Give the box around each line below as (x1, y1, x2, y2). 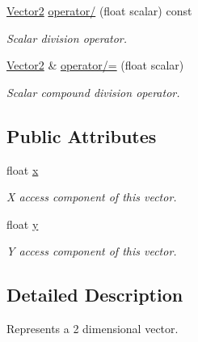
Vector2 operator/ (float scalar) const (6, 2, 192, 19)
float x (6, 161, 39, 178)
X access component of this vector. (6, 188, 177, 205)
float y (6, 215, 39, 232)
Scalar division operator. (6, 29, 128, 46)
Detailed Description (6, 282, 183, 307)
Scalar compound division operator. (6, 83, 180, 100)
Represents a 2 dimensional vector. (6, 320, 179, 337)
